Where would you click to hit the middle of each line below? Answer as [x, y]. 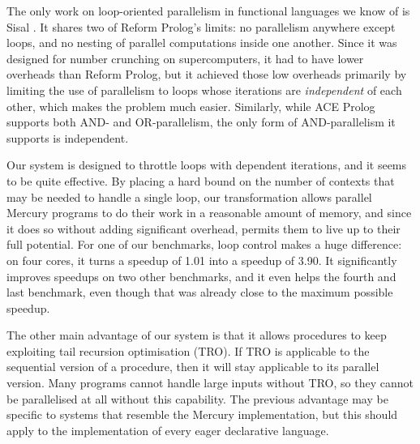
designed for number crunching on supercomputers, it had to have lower [185, 58]
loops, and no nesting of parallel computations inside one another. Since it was [202, 43]
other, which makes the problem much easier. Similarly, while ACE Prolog [191, 106]
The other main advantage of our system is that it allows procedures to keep [197, 335]
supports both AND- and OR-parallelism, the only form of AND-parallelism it [201, 122]
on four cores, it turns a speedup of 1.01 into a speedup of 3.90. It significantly [202, 260]
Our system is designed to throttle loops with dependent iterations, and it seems [207, 165]
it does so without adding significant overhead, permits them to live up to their [204, 228]
